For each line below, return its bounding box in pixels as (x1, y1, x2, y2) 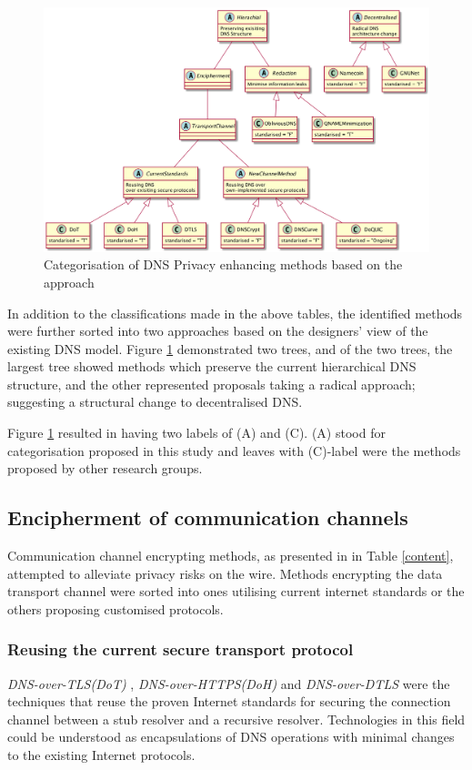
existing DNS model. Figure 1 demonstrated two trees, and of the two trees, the (7, 339, 453, 358)
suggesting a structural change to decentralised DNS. (7, 392, 303, 411)
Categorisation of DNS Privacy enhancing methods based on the (44, 255, 403, 274)
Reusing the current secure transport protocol (7, 638, 354, 661)
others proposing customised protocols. (7, 599, 224, 618)
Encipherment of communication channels (7, 503, 408, 532)
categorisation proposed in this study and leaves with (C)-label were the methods (7, 441, 461, 460)
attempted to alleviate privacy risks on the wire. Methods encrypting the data (7, 563, 443, 583)
